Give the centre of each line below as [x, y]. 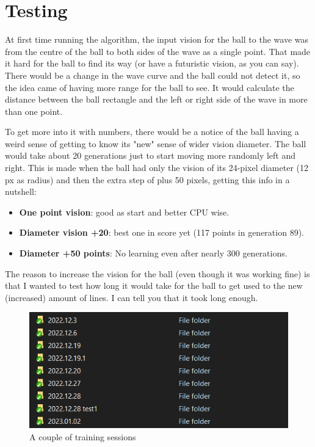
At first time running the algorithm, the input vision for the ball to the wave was [157, 39]
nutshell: [21, 191]
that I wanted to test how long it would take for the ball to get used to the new [154, 285]
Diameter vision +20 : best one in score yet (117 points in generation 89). [161, 232]
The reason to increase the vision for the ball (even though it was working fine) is [157, 273]
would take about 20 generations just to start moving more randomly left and [150, 155]
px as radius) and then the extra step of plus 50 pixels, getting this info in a [147, 179]
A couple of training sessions [83, 436]
